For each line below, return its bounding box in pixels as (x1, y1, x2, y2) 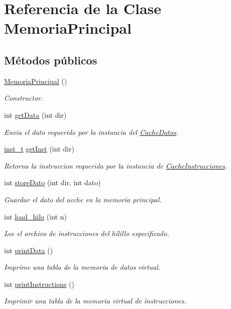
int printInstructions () (4, 278, 74, 289)
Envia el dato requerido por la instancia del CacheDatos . (4, 126, 178, 137)
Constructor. (4, 93, 43, 103)
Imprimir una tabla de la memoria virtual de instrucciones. (4, 295, 186, 306)
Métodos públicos (4, 52, 97, 67)
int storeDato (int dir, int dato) (4, 177, 101, 188)
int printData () (4, 245, 53, 255)
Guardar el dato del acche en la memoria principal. (4, 194, 162, 204)
